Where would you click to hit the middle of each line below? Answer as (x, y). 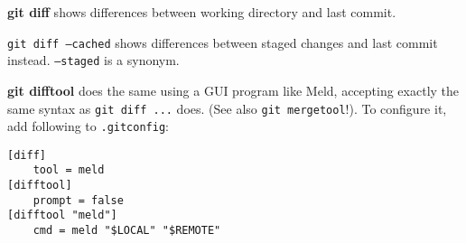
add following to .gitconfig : (88, 126)
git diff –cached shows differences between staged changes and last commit (223, 42)
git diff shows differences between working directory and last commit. (202, 12)
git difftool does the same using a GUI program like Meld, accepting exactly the (233, 90)
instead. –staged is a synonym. (93, 60)
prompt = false (78, 200)
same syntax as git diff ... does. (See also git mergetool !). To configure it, (227, 108)
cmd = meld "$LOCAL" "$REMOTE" (127, 231)
